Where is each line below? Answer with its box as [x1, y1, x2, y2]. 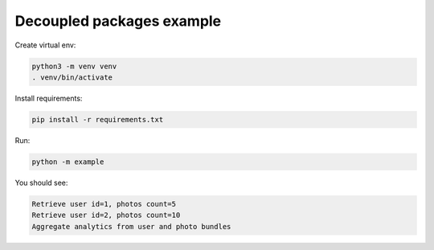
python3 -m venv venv [31, 61, 117, 71]
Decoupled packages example [14, 12, 222, 30]
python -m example [31, 157, 104, 166]
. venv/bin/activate [31, 72, 113, 82]
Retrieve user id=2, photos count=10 [31, 211, 181, 220]
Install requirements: [14, 93, 83, 103]
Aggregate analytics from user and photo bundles [31, 222, 231, 231]
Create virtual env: [14, 40, 76, 50]
